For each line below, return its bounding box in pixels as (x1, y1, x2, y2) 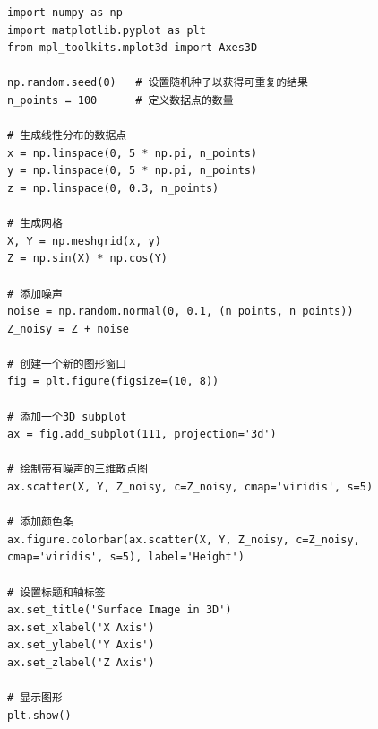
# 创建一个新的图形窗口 (7, 357, 127, 370)
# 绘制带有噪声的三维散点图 (7, 463, 149, 476)
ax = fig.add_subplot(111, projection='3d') (7, 428, 277, 441)
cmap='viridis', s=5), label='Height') (7, 551, 245, 564)
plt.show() (7, 708, 72, 722)
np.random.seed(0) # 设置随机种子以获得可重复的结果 (7, 76, 308, 90)
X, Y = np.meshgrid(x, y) (7, 234, 161, 247)
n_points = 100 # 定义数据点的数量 (7, 93, 234, 107)
